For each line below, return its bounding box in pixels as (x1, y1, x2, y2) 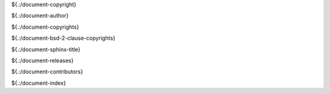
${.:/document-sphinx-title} (11, 46, 81, 53)
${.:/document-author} (11, 12, 69, 20)
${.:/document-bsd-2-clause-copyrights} (11, 34, 116, 42)
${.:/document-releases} (11, 57, 74, 64)
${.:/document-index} (11, 79, 67, 87)
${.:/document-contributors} (11, 68, 84, 76)
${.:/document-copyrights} (11, 23, 79, 31)
